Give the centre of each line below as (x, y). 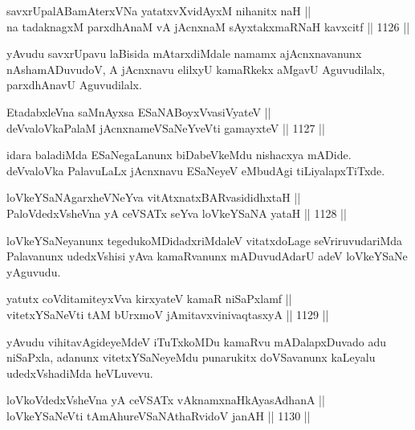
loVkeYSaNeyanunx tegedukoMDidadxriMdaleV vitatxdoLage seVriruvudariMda (205, 240)
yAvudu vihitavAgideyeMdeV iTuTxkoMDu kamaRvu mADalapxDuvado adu (196, 341)
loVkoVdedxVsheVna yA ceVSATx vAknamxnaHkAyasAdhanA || (166, 400)
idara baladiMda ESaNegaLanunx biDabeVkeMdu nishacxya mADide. (179, 155)
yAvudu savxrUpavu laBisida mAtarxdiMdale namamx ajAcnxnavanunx (184, 53)
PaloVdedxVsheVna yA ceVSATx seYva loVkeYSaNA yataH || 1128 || (177, 213)
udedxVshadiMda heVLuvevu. (80, 373)
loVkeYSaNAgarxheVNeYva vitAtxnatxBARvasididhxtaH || (154, 197)
